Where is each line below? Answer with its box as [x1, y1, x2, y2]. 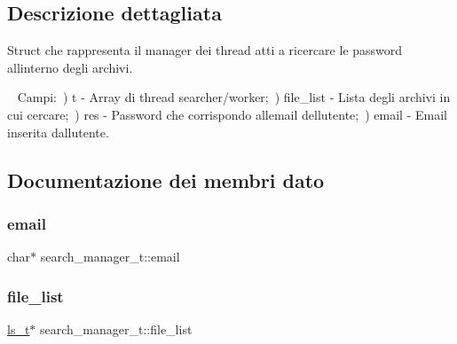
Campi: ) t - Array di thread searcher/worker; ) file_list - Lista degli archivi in [17, 88, 451, 106]
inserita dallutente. [7, 122, 109, 141]
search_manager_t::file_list [40, 319, 193, 338]
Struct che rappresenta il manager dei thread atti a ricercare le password [7, 41, 403, 59]
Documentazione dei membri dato [7, 166, 325, 193]
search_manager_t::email [40, 247, 180, 266]
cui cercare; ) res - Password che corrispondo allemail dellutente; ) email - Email [7, 105, 447, 123]
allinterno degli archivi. [7, 58, 133, 76]
